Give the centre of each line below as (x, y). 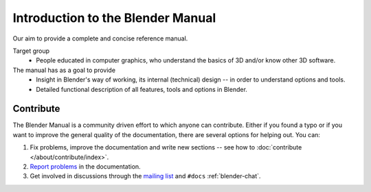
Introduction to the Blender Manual (114, 18)
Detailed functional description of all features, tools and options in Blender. (142, 89)
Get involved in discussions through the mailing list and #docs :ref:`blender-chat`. (145, 176)
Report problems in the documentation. (85, 166)
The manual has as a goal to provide (64, 70)
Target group (31, 51)
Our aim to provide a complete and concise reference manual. (100, 38)
